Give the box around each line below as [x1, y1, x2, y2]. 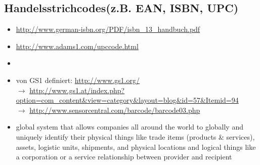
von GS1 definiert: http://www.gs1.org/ [16, 74, 140, 85]
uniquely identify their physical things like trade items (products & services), [16, 131, 255, 142]
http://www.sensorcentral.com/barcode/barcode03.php [29, 104, 200, 115]
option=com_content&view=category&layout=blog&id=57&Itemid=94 [16, 95, 239, 105]
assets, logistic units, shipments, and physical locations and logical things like [16, 141, 256, 152]
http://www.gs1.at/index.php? [29, 85, 125, 95]
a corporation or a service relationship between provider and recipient [16, 151, 232, 162]
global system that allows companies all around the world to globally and [16, 121, 243, 132]
